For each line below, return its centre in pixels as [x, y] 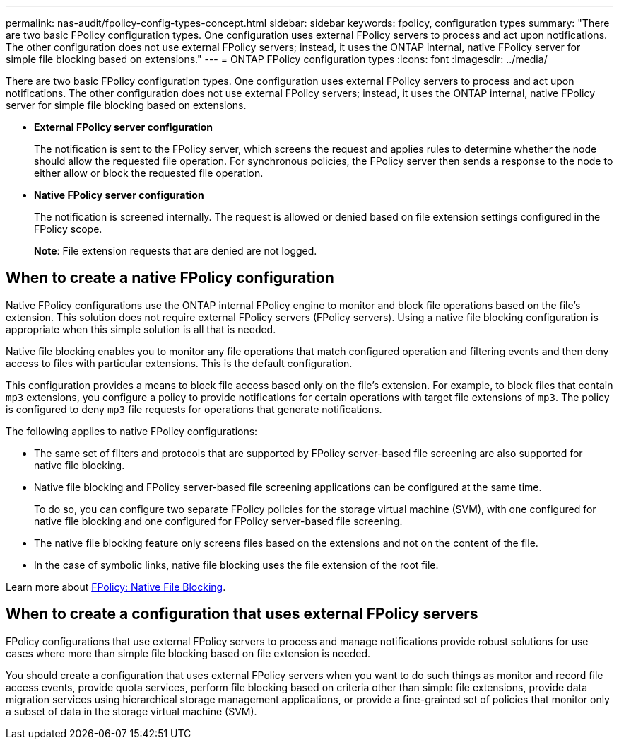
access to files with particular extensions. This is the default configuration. [179, 363]
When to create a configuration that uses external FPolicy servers [242, 614]
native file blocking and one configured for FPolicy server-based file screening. [218, 521]
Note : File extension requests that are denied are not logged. [176, 251]
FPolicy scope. [68, 229]
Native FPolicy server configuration [119, 195]
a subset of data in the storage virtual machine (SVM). [131, 711]
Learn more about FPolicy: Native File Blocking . [116, 587]
